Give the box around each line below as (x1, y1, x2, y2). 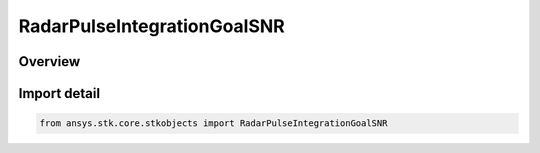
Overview (18, 53, 81, 70)
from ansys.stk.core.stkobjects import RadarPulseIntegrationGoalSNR (39, 118, 388, 129)
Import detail (18, 85, 100, 102)
